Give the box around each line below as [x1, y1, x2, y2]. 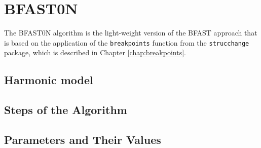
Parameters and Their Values [4, 131, 161, 147]
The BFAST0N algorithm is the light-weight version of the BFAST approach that [4, 27, 257, 38]
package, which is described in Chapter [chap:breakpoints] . [4, 47, 186, 58]
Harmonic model [4, 72, 93, 88]
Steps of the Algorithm [4, 102, 127, 118]
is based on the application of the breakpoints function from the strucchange [4, 37, 249, 48]
